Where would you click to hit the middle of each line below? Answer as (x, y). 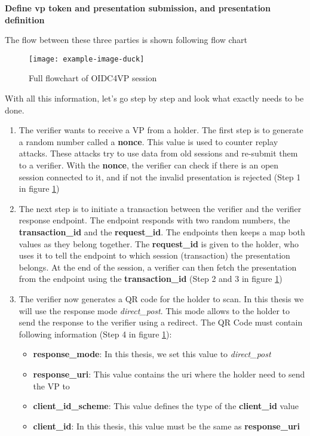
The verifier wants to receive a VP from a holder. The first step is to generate (161, 130)
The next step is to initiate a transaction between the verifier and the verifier (160, 208)
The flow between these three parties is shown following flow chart (126, 40)
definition (25, 19)
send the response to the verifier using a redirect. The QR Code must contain (161, 322)
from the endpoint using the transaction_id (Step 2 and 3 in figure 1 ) (151, 279)
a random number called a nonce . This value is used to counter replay (148, 141)
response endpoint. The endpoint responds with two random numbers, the (154, 220)
